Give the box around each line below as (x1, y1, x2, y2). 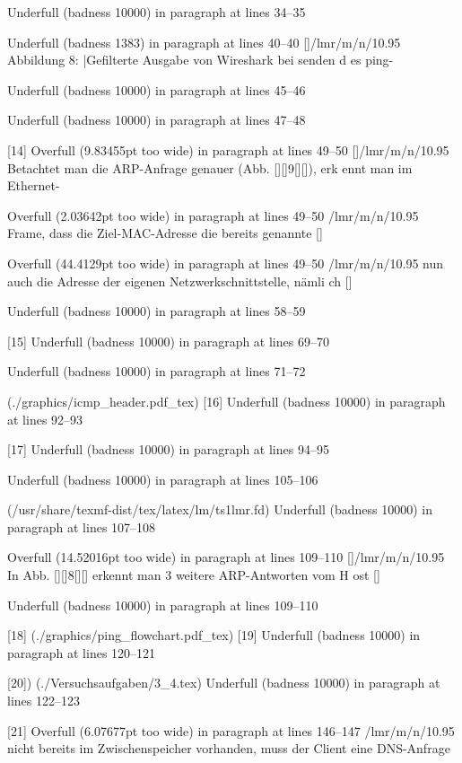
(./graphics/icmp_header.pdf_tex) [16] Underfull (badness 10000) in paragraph (7, 391, 446, 410)
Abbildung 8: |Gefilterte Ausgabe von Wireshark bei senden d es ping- (7, 50, 394, 69)
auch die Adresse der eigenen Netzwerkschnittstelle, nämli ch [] (7, 271, 353, 290)
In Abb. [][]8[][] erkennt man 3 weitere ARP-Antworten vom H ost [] (7, 566, 380, 584)
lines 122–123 (7, 691, 80, 710)
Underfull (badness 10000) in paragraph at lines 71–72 (7, 362, 306, 381)
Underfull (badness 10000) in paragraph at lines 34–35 (7, 3, 306, 21)
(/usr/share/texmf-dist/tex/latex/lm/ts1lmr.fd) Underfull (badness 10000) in (7, 500, 432, 519)
